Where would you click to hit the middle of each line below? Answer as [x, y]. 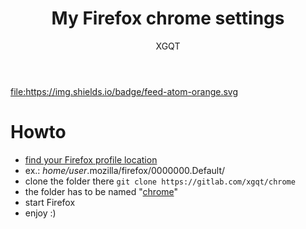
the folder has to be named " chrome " [101, 191]
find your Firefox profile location [91, 159]
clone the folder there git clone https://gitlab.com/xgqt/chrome [160, 181]
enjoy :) [40, 213]
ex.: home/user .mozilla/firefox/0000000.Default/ [125, 170]
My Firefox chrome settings [168, 18]
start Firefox [50, 202]
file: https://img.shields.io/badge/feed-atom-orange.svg [124, 91]
